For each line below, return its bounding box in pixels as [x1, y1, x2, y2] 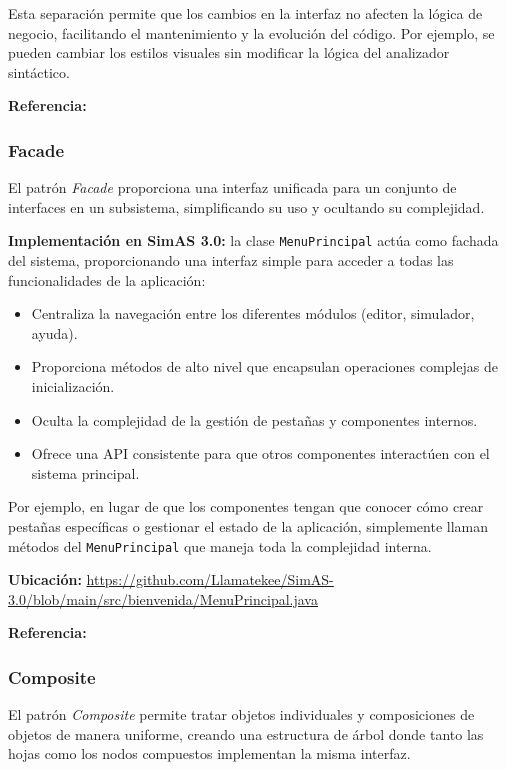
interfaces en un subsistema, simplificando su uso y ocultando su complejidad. [8, 196, 485, 217]
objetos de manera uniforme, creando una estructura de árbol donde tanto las [8, 723, 484, 744]
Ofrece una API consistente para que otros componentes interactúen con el [31, 443, 490, 464]
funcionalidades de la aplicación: [8, 269, 206, 290]
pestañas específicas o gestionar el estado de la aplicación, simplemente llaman [8, 515, 489, 536]
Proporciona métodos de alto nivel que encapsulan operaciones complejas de [31, 356, 498, 377]
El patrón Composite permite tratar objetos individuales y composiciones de [8, 704, 475, 725]
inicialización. [31, 376, 115, 396]
